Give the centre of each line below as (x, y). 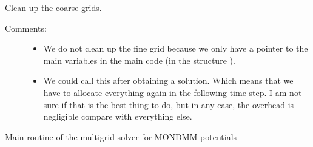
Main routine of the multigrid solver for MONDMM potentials (121, 136)
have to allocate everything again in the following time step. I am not (173, 92)
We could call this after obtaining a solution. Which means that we (168, 80)
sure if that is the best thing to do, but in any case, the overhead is (169, 104)
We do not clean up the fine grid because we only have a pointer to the (176, 48)
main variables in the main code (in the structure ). (139, 60)
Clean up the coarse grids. (53, 7)
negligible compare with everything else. (118, 116)
